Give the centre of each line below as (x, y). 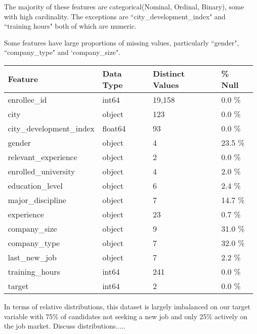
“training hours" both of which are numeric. (70, 26)
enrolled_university (42, 171)
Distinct (169, 73)
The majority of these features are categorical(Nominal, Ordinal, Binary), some (124, 6)
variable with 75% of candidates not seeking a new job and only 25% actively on (126, 316)
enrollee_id (27, 99)
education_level (35, 185)
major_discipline (37, 200)
